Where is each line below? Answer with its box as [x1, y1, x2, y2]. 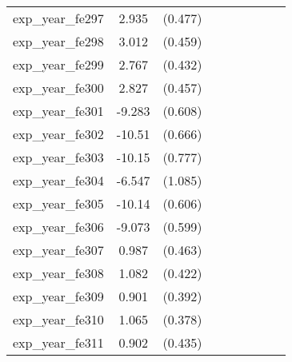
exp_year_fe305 [13, 194, 104, 213]
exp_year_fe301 [13, 101, 104, 120]
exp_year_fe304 [13, 171, 104, 189]
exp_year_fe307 [13, 241, 104, 259]
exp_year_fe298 [13, 32, 104, 50]
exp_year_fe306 [13, 217, 104, 236]
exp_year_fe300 [13, 78, 104, 97]
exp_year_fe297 [13, 9, 104, 27]
